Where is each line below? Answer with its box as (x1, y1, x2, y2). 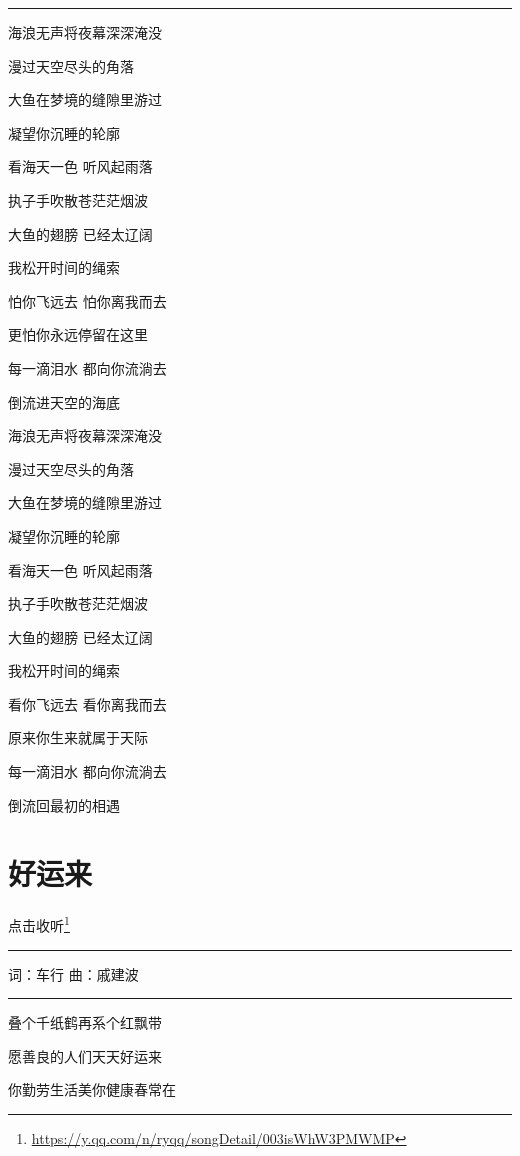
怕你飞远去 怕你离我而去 (8, 290, 167, 311)
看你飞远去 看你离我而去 (8, 693, 167, 714)
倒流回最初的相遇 (8, 794, 120, 815)
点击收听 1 (8, 912, 70, 936)
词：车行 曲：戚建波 (8, 963, 139, 984)
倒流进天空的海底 (8, 391, 120, 412)
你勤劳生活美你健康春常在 (8, 1079, 176, 1100)
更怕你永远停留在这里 (8, 324, 148, 345)
